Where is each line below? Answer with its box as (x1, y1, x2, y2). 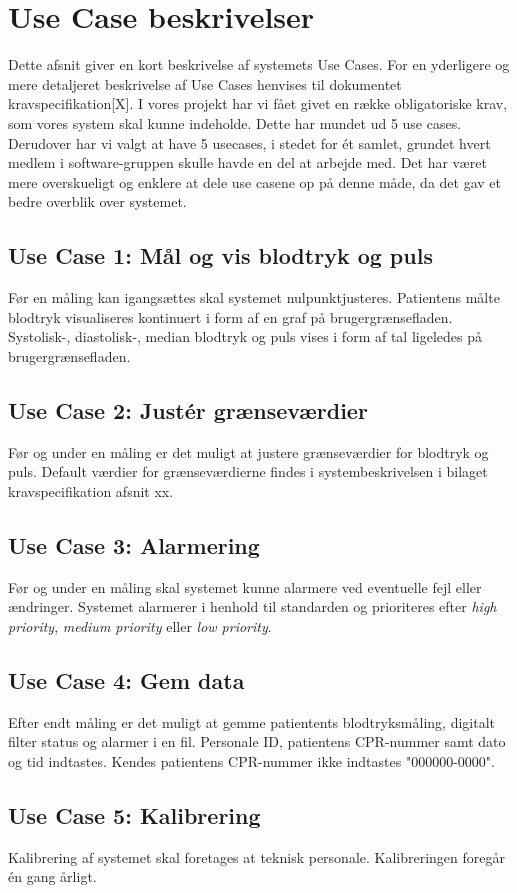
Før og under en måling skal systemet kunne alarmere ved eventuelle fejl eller (8, 576, 482, 597)
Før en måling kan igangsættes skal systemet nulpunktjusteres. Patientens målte (8, 287, 500, 308)
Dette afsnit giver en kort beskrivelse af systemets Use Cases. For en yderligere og (8, 54, 510, 75)
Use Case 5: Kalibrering (8, 799, 261, 830)
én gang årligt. (8, 866, 97, 887)
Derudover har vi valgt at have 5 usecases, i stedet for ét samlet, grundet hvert (8, 132, 491, 153)
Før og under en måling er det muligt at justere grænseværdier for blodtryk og (8, 441, 489, 462)
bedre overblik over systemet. (8, 191, 187, 212)
